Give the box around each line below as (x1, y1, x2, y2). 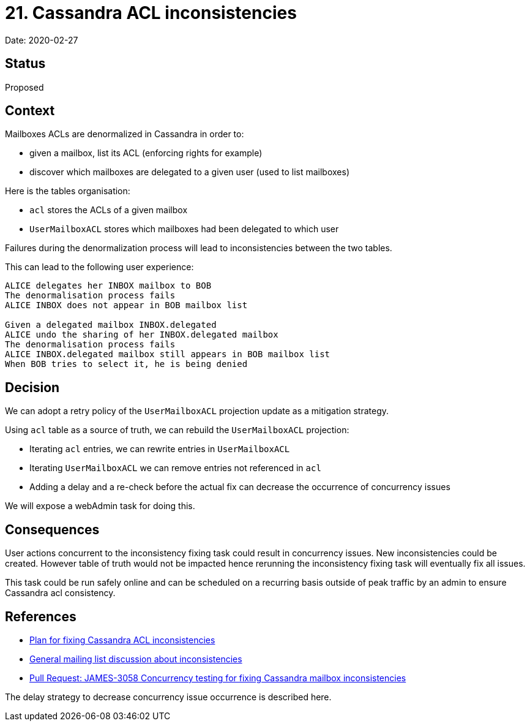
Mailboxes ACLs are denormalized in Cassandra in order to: (5, 129, 244, 140)
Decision (5, 379, 60, 395)
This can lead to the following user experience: (5, 262, 194, 273)
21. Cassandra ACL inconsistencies (5, 2, 297, 23)
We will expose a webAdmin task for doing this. (5, 501, 195, 512)
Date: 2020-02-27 (5, 34, 78, 45)
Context (5, 103, 55, 119)
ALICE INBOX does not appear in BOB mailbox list (5, 300, 248, 311)
